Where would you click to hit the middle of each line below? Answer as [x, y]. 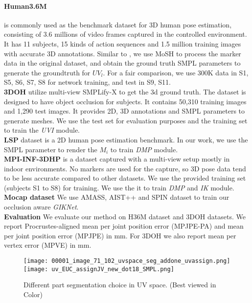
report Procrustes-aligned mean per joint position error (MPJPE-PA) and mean [124, 226]
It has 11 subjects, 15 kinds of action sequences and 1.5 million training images [123, 43]
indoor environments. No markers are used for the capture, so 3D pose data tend [125, 168]
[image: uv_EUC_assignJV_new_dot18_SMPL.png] [99, 269]
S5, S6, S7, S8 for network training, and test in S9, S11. [87, 82]
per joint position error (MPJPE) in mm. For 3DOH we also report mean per [120, 235]
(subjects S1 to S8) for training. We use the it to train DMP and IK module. [119, 187]
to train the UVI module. [42, 130]
